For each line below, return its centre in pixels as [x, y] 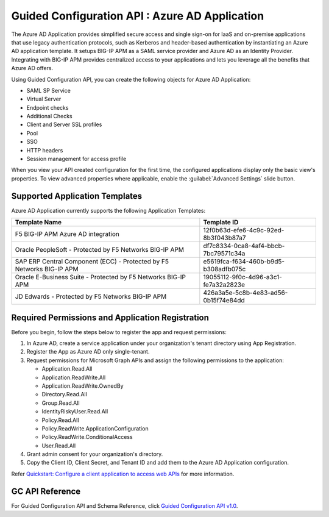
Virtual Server [44, 99]
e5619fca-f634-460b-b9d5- [244, 262]
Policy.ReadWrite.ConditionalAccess [87, 437]
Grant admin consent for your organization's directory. [95, 454]
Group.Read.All [61, 403]
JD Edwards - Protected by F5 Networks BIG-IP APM [91, 297]
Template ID [221, 223]
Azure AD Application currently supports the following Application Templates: [108, 210]
